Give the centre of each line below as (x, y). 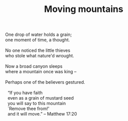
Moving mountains (84, 9)
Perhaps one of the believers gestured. (45, 82)
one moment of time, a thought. (38, 40)
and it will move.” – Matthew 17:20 (42, 114)
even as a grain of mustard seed (40, 98)
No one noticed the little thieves (38, 50)
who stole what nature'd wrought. (40, 56)
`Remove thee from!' (28, 109)
